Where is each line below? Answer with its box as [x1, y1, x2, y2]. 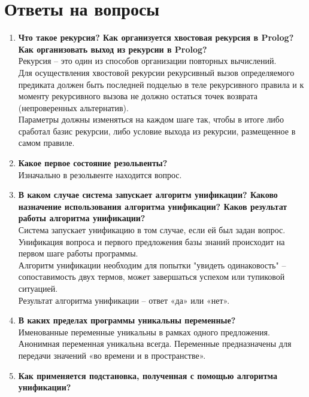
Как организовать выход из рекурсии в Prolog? [18, 42, 207, 55]
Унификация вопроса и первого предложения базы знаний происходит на [18, 235, 285, 248]
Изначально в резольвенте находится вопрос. [18, 168, 182, 181]
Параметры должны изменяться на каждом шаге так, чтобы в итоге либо [18, 113, 284, 126]
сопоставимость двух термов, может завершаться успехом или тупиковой [18, 270, 285, 283]
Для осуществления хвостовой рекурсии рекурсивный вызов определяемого [18, 66, 295, 78]
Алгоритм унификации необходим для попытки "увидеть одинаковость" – [18, 258, 286, 271]
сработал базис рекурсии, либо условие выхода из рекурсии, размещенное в [18, 124, 296, 137]
